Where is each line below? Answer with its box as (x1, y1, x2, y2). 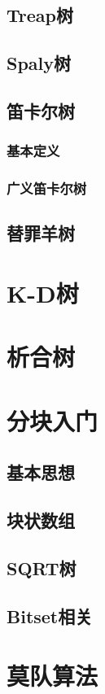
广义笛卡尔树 (7, 178, 87, 199)
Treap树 (7, 2, 73, 28)
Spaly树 (7, 50, 72, 76)
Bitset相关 (7, 603, 93, 628)
